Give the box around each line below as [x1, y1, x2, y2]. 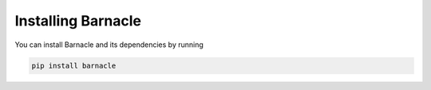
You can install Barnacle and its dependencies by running [14, 40, 204, 49]
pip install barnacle [31, 61, 117, 70]
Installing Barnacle [14, 12, 141, 29]
